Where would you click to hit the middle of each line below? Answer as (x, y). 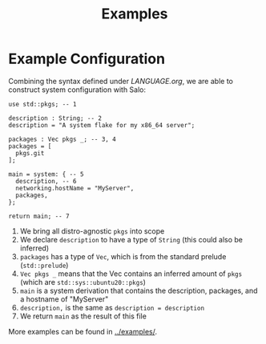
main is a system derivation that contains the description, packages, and (139, 290)
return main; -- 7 (39, 216)
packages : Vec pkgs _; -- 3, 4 (62, 139)
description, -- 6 (46, 181)
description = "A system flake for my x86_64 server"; (102, 125)
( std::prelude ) (44, 265)
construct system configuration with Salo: (77, 90)
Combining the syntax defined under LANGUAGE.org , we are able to (121, 81)
